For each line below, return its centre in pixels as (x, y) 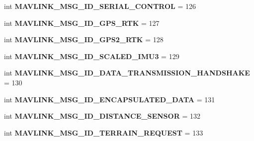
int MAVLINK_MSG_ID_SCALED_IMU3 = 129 (92, 56)
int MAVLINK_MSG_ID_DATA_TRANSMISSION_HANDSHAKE (127, 73)
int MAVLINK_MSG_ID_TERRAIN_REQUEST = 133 (104, 132)
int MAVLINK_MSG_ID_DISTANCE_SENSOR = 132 (102, 116)
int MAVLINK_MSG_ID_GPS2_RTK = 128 (84, 39)
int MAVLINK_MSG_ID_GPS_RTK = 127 (82, 23)
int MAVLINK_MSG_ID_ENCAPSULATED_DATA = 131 (110, 99)
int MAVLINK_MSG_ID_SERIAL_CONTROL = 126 (100, 6)
